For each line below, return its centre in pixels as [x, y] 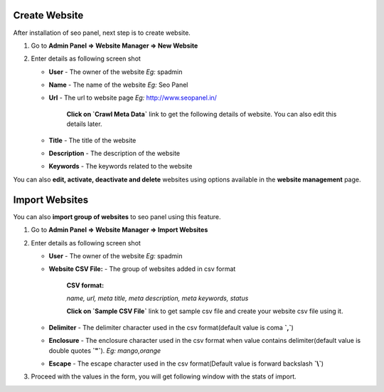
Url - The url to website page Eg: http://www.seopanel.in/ [133, 98]
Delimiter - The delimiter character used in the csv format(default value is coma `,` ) [171, 327]
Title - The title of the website [92, 140]
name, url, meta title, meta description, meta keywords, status [158, 298]
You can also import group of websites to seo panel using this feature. [117, 216]
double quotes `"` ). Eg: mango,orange [105, 350]
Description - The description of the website [114, 154]
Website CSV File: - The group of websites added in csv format [142, 269]
